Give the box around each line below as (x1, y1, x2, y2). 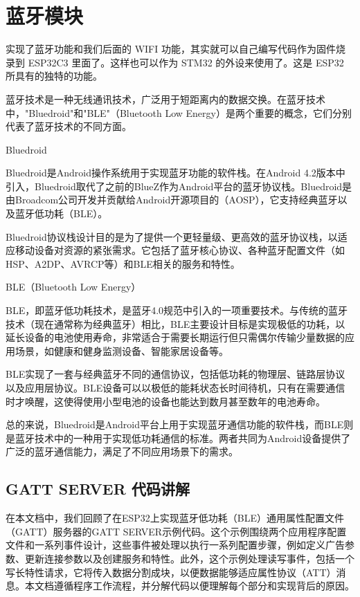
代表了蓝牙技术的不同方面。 (6, 119, 132, 134)
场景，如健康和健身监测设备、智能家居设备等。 (15, 343, 228, 358)
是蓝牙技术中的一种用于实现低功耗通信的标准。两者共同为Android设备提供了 (6, 430, 351, 445)
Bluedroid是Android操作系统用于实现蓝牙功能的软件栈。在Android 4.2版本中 (6, 165, 345, 180)
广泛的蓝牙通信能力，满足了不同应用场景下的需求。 (6, 444, 238, 459)
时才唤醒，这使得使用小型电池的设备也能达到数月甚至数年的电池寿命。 (6, 394, 325, 408)
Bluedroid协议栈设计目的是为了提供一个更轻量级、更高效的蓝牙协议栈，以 (6, 229, 338, 244)
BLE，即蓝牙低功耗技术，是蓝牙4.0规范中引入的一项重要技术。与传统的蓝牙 (6, 303, 348, 318)
